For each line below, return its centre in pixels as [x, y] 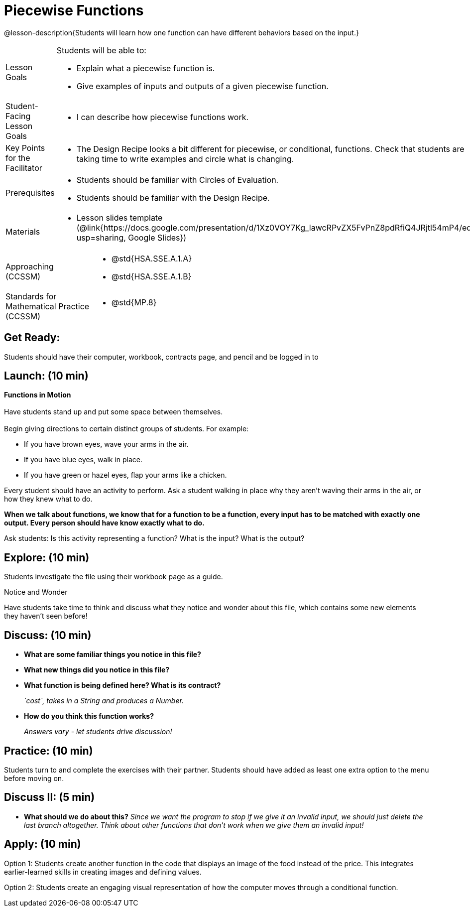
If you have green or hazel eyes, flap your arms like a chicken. [125, 475]
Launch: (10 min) [46, 376]
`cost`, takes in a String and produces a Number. [104, 701]
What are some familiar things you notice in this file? [113, 654]
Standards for [31, 296]
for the [18, 158]
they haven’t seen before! [46, 616]
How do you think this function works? [89, 716]
